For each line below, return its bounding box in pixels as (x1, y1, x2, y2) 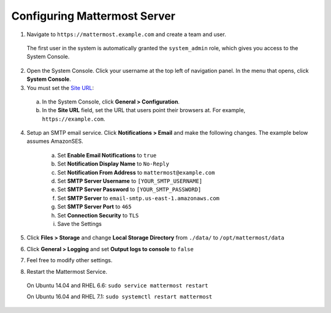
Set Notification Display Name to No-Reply (57, 160, 170, 168)
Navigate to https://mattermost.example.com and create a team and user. (26, 31, 226, 38)
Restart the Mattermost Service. (26, 268, 107, 275)
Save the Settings (57, 220, 102, 227)
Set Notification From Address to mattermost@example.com (57, 168, 215, 176)
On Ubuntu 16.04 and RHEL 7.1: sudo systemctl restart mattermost (26, 293, 213, 300)
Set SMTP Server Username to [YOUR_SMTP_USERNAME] (57, 178, 203, 185)
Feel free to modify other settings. (26, 257, 113, 264)
